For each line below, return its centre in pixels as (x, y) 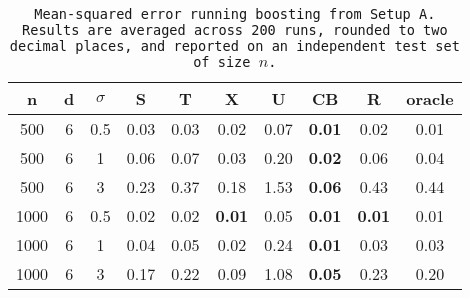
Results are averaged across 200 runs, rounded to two (235, 30)
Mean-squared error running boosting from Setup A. (235, 14)
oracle (430, 98)
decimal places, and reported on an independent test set (234, 46)
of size (222, 62)
